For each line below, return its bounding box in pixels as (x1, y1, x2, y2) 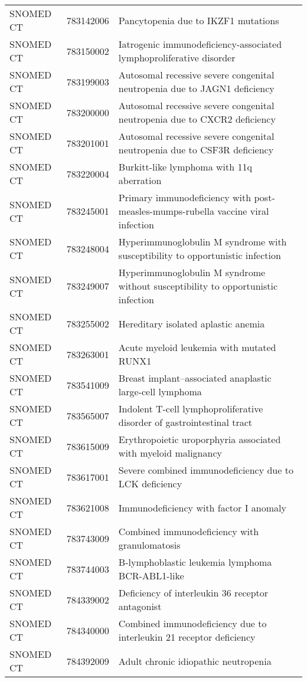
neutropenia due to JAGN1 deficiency (118, 81, 275, 95)
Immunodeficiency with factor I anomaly (118, 500, 286, 514)
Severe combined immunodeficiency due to (118, 463, 293, 477)
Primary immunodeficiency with (118, 191, 252, 204)
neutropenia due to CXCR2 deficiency (118, 112, 276, 126)
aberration (118, 173, 162, 187)
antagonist (118, 599, 162, 613)
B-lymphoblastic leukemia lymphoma (118, 555, 272, 569)
